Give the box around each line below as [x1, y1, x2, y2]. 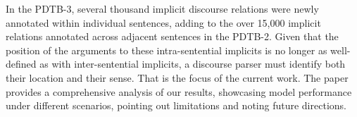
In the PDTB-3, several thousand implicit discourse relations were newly [6, 1, 319, 16]
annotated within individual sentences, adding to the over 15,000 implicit [6, 15, 321, 30]
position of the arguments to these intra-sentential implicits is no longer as [6, 42, 327, 57]
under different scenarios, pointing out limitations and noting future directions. [6, 98, 346, 113]
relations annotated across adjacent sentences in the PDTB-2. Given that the [6, 29, 339, 44]
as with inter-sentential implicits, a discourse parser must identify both [39, 56, 346, 71]
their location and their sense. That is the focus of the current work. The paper [6, 70, 349, 85]
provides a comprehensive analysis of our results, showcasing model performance [6, 84, 352, 99]
